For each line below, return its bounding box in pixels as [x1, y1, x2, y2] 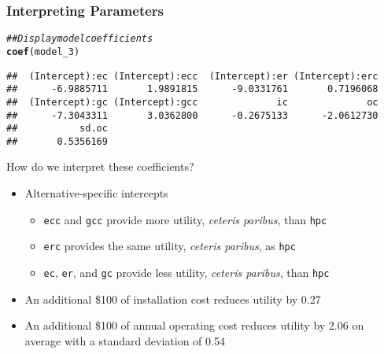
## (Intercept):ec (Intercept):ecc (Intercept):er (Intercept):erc [6, 70, 378, 82]
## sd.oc [6, 123, 108, 135]
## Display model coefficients [6, 33, 153, 45]
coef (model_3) [6, 46, 80, 57]
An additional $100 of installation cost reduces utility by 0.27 [24, 290, 321, 307]
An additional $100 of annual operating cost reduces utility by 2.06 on [24, 317, 364, 334]
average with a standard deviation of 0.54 [24, 332, 225, 348]
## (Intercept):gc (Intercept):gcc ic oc [6, 96, 378, 108]
